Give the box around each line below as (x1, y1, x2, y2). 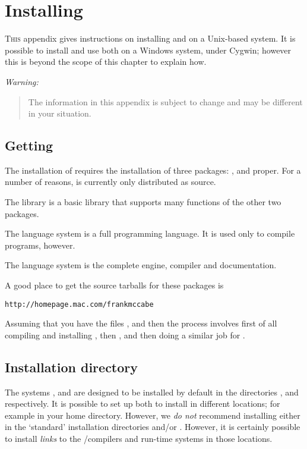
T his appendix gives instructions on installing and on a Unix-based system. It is (5, 32, 296, 45)
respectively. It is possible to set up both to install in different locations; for (5, 397, 280, 410)
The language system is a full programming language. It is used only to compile (5, 227, 295, 240)
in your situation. (28, 107, 91, 120)
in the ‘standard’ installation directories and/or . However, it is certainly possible (5, 420, 300, 433)
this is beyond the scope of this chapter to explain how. (5, 55, 207, 68)
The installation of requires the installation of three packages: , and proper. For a (5, 164, 301, 176)
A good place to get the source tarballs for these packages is (5, 279, 224, 291)
